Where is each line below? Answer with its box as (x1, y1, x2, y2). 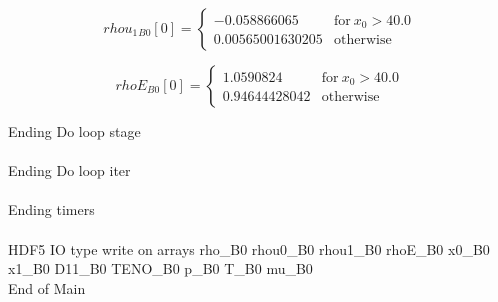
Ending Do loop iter (8, 160, 131, 181)
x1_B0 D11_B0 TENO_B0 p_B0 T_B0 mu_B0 (8, 258, 313, 279)
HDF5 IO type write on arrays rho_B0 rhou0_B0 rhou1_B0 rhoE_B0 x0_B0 (8, 238, 490, 259)
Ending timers (8, 199, 95, 220)
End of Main (8, 277, 86, 298)
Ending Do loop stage (8, 121, 141, 141)
